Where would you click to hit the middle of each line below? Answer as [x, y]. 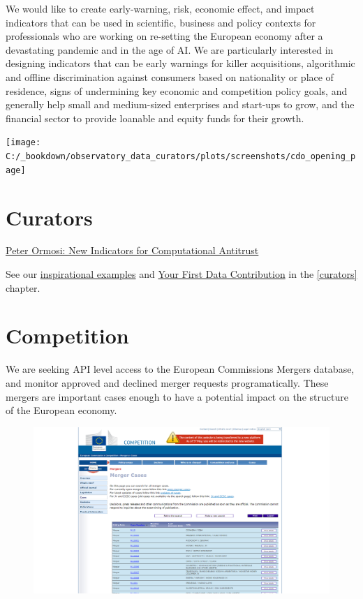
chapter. [23, 287]
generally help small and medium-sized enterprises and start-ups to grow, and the [180, 104]
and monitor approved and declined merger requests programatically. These [167, 382]
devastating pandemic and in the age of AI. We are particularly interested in [170, 49]
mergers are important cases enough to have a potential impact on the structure [177, 396]
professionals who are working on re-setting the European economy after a [164, 36]
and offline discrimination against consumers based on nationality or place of [170, 76]
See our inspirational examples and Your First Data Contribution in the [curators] [181, 274]
